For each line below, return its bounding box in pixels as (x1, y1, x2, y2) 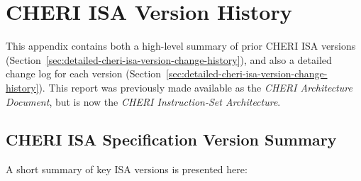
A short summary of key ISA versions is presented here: (6, 162, 248, 177)
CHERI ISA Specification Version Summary (6, 128, 337, 150)
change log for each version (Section (6, 66, 162, 81)
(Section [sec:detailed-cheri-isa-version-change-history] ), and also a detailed (6, 52, 332, 67)
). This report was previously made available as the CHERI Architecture (38, 79, 352, 94)
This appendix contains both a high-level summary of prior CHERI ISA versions (6, 38, 356, 53)
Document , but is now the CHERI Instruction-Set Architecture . (6, 94, 281, 109)
